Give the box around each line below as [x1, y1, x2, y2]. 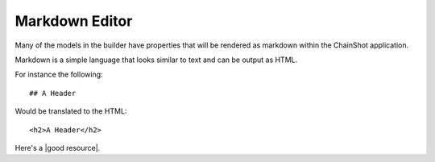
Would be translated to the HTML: [14, 106, 127, 116]
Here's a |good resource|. [14, 143, 101, 152]
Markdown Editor [14, 12, 133, 30]
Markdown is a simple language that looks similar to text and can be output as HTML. [14, 55, 298, 64]
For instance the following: [14, 69, 104, 80]
